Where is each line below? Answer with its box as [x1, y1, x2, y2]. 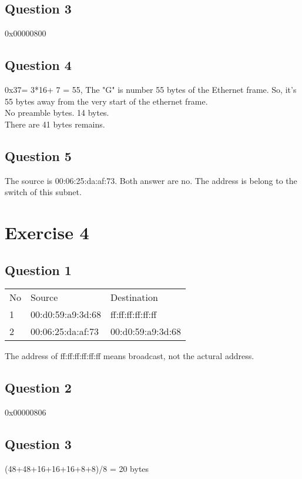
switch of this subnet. [5, 186, 82, 198]
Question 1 [5, 260, 72, 279]
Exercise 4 [5, 220, 89, 244]
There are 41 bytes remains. [5, 118, 105, 130]
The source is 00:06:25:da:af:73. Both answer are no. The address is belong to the [5, 174, 297, 186]
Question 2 [5, 378, 72, 397]
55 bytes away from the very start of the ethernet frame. [5, 95, 208, 107]
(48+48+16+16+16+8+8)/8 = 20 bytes [5, 462, 149, 474]
